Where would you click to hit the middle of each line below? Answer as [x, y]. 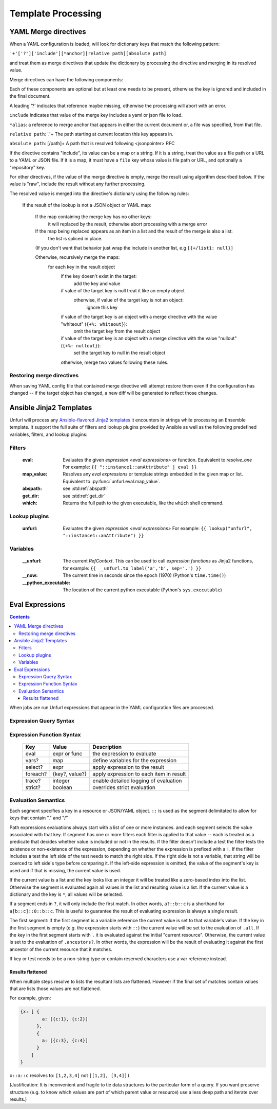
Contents [20, 617]
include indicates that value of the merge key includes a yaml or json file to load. [96, 115]
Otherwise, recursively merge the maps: [77, 257]
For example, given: [30, 998]
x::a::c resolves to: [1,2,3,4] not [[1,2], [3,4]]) [70, 1076]
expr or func [67, 754]
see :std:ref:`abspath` [85, 488]
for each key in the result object [82, 267]
